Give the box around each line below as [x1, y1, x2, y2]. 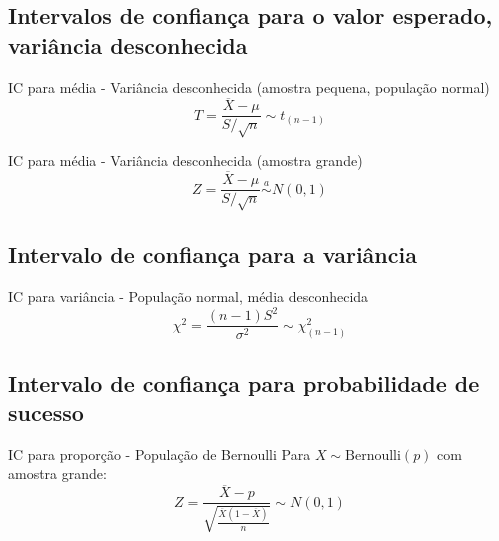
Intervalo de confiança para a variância [8, 239, 417, 270]
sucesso [8, 397, 84, 428]
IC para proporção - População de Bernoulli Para [8, 443, 311, 464]
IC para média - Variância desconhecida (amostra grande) [8, 150, 363, 171]
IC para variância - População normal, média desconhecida [8, 286, 369, 307]
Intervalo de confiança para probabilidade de [8, 367, 480, 398]
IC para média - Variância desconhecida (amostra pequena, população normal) [8, 76, 490, 97]
